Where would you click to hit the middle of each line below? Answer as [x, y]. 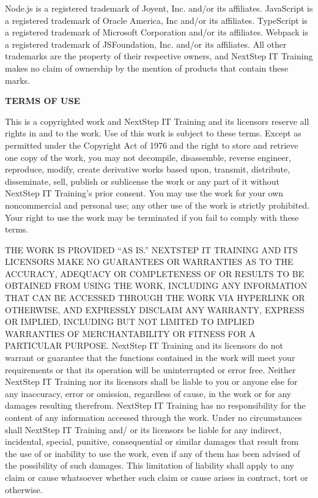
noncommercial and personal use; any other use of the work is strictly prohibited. [157, 205]
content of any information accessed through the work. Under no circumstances [153, 417]
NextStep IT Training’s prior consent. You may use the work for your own [144, 193]
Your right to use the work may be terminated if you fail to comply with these [152, 217]
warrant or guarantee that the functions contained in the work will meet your [150, 358]
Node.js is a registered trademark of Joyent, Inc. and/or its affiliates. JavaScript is [159, 8]
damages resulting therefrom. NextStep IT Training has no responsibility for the [155, 405]
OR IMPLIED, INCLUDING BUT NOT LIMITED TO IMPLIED [130, 321]
